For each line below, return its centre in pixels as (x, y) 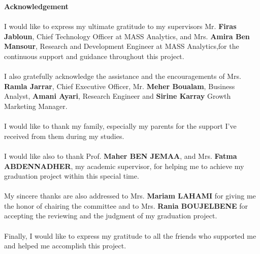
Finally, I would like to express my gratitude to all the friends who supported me (130, 235)
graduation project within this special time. (72, 176)
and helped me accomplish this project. (65, 246)
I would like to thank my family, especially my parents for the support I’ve (120, 126)
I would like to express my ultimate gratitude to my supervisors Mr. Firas (120, 26)
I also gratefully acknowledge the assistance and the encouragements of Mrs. (123, 76)
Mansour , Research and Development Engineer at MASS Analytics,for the (122, 46)
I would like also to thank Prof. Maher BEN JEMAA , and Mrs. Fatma (121, 156)
